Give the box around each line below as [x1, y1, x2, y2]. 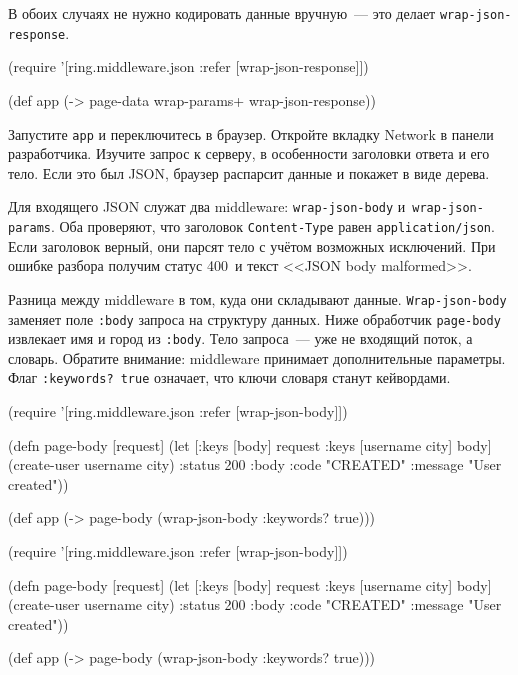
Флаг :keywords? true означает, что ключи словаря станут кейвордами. [8, 367, 451, 388]
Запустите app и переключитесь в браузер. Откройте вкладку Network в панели [8, 123, 494, 144]
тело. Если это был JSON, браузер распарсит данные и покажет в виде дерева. [8, 162, 490, 183]
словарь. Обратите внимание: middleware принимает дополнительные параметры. [8, 347, 506, 368]
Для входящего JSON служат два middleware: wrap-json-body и [8, 196, 406, 217]
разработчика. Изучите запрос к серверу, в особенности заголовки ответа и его [8, 143, 490, 164]
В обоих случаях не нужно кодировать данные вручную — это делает [8, 3, 436, 23]
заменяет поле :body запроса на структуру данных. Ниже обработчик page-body [8, 308, 501, 329]
